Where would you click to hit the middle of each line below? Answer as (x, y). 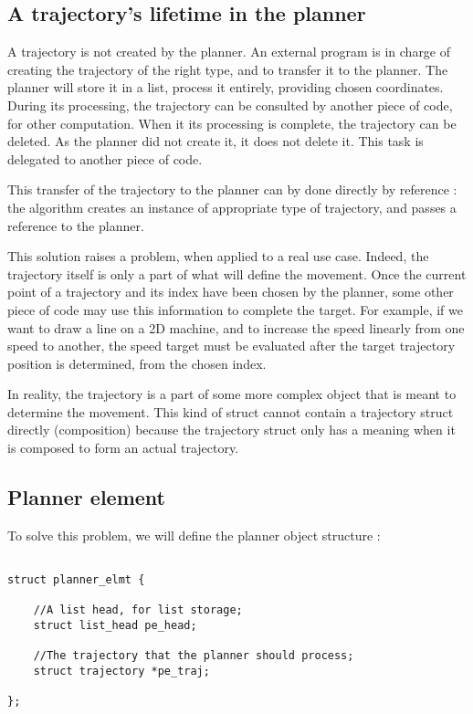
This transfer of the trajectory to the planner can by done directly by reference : (232, 189)
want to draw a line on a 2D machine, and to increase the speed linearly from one (236, 327)
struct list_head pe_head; (115, 626)
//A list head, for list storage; (138, 610)
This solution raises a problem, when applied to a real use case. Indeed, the (218, 256)
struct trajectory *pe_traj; (121, 672)
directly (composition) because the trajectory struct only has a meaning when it (231, 430)
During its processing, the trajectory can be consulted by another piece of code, (230, 105)
